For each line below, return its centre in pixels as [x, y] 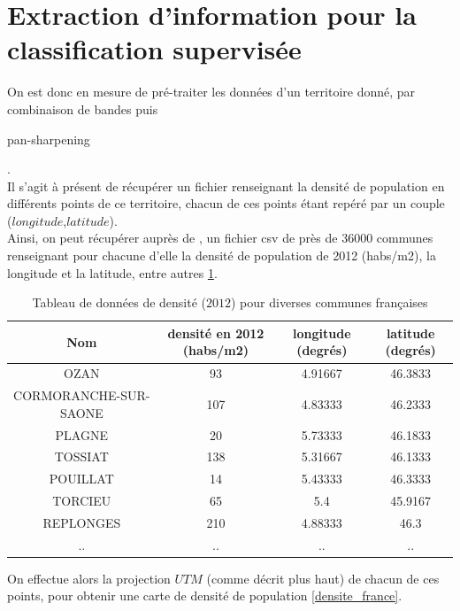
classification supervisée [154, 49]
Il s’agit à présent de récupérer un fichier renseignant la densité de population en [226, 186]
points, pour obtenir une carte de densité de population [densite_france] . [205, 596]
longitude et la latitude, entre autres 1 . [112, 272]
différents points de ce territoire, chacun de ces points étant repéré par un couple [226, 203]
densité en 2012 [216, 333]
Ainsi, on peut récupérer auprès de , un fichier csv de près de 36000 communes [220, 238]
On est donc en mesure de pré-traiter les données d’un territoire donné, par [211, 92]
